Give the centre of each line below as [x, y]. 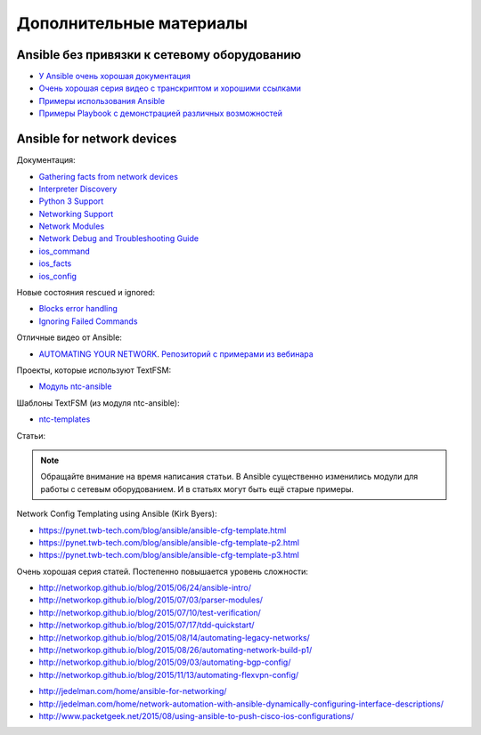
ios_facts [55, 263]
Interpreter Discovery [78, 189]
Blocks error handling [78, 309]
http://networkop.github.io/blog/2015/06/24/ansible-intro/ [145, 588]
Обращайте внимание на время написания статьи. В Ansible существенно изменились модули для [229, 477]
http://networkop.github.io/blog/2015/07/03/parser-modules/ [151, 600]
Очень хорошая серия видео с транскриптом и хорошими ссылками [170, 88]
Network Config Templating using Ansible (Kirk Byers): [117, 514]
